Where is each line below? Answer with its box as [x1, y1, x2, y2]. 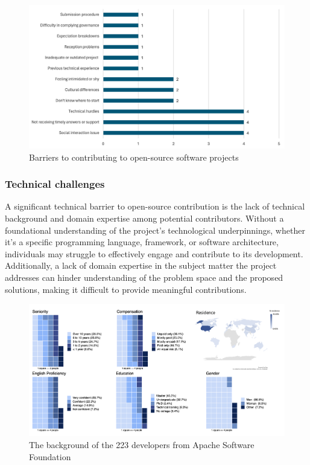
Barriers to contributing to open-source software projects [29, 150, 239, 163]
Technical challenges [5, 176, 105, 191]
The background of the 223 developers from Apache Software [29, 438, 255, 451]
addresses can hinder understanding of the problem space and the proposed [5, 271, 283, 284]
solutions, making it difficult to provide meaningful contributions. [5, 283, 247, 295]
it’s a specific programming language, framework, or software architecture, [5, 236, 279, 248]
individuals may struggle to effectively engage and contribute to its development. [5, 247, 303, 260]
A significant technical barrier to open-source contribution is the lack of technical [5, 200, 305, 213]
